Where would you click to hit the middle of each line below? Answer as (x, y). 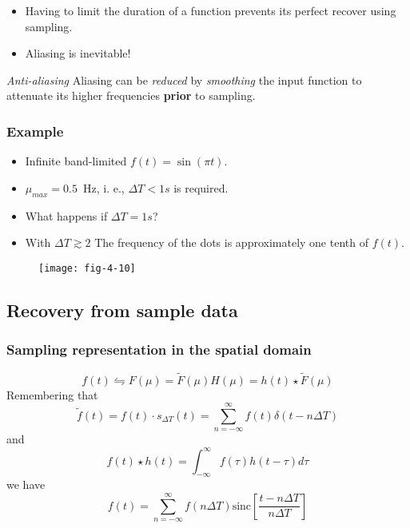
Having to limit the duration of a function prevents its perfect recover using (211, 10)
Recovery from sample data (122, 310)
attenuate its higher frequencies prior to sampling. (131, 95)
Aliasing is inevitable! (78, 53)
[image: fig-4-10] (87, 268)
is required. (201, 187)
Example (35, 131)
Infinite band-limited (76, 161)
